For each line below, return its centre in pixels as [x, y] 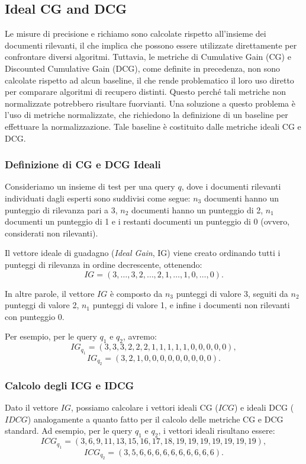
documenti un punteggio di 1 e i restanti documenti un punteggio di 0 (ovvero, [147, 221]
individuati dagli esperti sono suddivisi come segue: [98, 198]
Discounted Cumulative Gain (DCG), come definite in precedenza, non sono [143, 68]
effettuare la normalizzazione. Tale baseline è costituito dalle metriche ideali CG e [153, 126]
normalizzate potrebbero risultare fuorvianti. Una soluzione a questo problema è [150, 103]
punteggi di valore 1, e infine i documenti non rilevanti [191, 305]
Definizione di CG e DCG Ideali [83, 164]
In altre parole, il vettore [50, 293]
